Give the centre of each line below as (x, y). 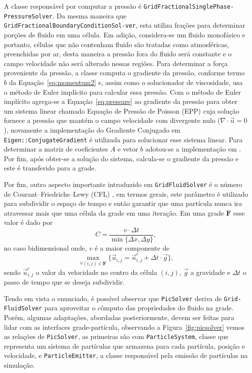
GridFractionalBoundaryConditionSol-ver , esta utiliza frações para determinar (125, 25)
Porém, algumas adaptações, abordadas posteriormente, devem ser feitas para (119, 317)
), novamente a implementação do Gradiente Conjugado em (92, 129)
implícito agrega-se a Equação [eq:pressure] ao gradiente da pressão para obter (121, 101)
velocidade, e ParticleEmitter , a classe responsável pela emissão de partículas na (126, 355)
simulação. (19, 365)
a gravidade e (210, 272)
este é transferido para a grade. (50, 168)
